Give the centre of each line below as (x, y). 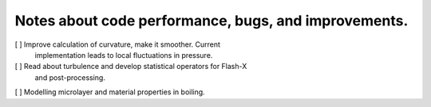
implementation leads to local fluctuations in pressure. (124, 55)
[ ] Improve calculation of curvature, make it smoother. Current (118, 44)
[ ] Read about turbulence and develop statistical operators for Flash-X (131, 67)
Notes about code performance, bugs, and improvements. (212, 21)
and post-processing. (70, 77)
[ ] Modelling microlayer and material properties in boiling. (110, 92)
